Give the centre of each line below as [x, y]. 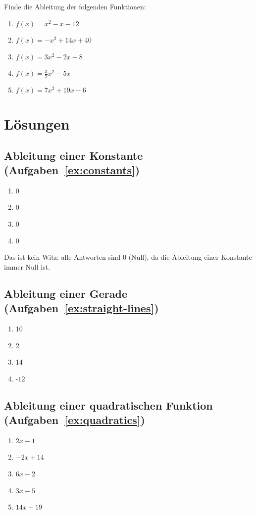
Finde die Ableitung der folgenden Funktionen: [75, 6]
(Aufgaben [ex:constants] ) [72, 169]
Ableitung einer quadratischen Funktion [108, 405]
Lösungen [37, 123]
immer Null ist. [27, 266]
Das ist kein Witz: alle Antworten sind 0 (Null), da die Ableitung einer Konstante [128, 257]
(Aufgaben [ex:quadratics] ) [75, 420]
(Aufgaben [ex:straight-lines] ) [81, 308]
